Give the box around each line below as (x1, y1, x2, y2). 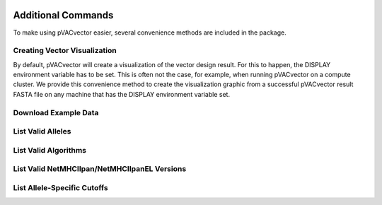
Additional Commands (13, 9, 114, 21)
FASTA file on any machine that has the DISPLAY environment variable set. (13, 90, 230, 98)
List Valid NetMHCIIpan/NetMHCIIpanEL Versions (13, 164, 187, 174)
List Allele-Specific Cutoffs (13, 182, 109, 192)
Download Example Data (13, 107, 99, 117)
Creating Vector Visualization (13, 46, 117, 56)
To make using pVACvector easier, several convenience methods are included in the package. (13, 28, 286, 37)
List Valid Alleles (13, 127, 71, 136)
